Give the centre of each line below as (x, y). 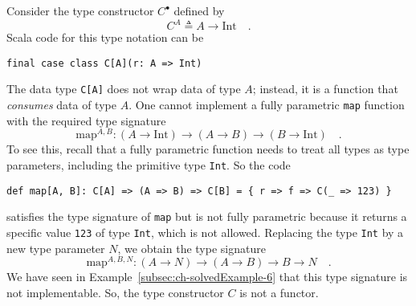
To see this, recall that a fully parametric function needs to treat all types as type (208, 149)
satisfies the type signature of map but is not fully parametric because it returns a (207, 216)
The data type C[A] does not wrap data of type (124, 89)
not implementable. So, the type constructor (115, 292)
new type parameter (56, 248)
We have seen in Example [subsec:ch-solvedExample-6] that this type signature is (207, 277)
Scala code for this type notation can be (105, 37)
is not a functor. (279, 292)
